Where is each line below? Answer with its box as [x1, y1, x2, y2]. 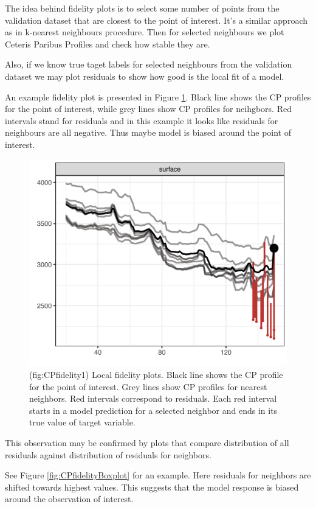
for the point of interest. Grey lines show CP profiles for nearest [29, 380, 267, 393]
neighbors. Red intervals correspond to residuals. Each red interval [29, 392, 277, 405]
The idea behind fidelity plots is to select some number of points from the [5, 2, 280, 14]
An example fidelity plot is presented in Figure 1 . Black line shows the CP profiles [5, 90, 311, 103]
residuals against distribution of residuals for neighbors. [5, 448, 211, 461]
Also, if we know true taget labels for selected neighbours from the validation [5, 58, 292, 71]
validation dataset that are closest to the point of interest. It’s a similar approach [5, 13, 307, 26]
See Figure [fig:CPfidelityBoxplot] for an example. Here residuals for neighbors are [5, 469, 311, 481]
